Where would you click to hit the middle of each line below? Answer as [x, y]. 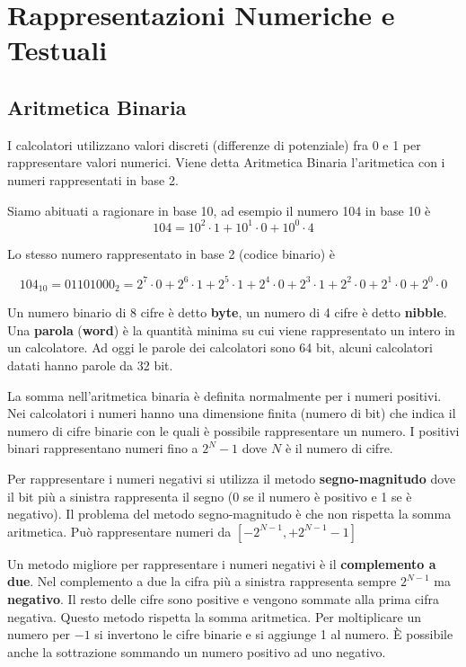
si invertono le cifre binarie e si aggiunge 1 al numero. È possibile [274, 634]
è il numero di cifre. [339, 448]
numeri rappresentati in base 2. [93, 179]
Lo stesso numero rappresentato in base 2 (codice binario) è [171, 253]
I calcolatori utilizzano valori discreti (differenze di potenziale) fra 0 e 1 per [214, 144]
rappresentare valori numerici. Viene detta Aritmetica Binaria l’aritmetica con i [226, 162]
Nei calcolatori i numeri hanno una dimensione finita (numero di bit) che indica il [232, 413]
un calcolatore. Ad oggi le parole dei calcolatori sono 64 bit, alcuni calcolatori [220, 347]
